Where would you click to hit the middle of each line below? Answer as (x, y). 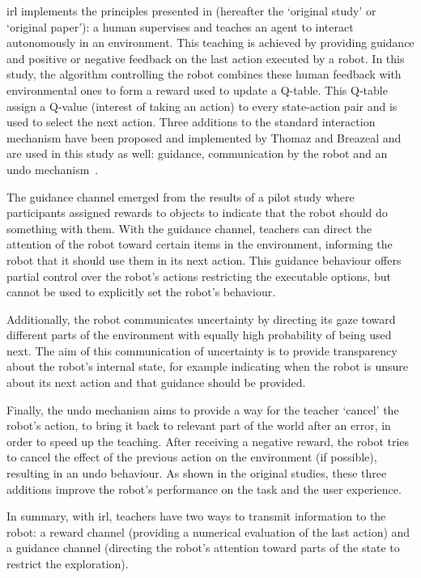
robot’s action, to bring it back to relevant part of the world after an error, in (199, 425)
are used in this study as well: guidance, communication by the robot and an (197, 153)
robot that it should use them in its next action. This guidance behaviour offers (204, 259)
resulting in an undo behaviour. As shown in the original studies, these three (197, 473)
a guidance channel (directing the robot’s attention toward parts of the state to (203, 548)
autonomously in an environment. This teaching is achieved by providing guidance (210, 42)
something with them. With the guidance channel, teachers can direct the (189, 228)
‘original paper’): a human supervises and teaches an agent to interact (180, 26)
